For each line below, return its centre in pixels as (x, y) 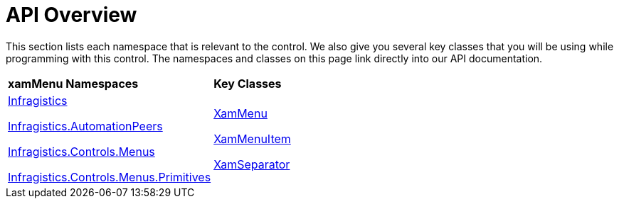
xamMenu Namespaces (73, 83)
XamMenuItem (252, 138)
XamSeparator (252, 164)
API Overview (72, 15)
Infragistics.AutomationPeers (85, 126)
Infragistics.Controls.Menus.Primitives (110, 177)
